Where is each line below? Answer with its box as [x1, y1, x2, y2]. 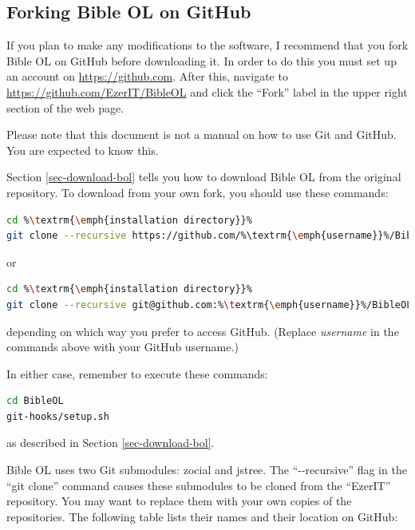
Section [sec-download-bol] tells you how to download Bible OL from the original [6, 168, 401, 185]
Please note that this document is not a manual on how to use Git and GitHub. [6, 126, 397, 143]
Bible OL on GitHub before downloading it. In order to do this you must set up [6, 52, 397, 69]
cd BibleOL [6, 395, 64, 407]
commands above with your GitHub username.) [6, 338, 239, 355]
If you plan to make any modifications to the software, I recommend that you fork [6, 37, 409, 53]
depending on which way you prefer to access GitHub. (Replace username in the [6, 322, 399, 339]
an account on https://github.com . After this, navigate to [6, 68, 288, 85]
